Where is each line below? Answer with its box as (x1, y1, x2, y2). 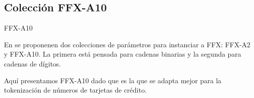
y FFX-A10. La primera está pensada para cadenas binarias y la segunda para (4, 49, 241, 59)
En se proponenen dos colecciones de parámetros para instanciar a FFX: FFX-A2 (4, 39, 251, 49)
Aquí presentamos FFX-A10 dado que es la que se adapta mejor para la (4, 75, 221, 85)
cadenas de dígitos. (4, 58, 61, 68)
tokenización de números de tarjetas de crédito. (4, 85, 147, 95)
